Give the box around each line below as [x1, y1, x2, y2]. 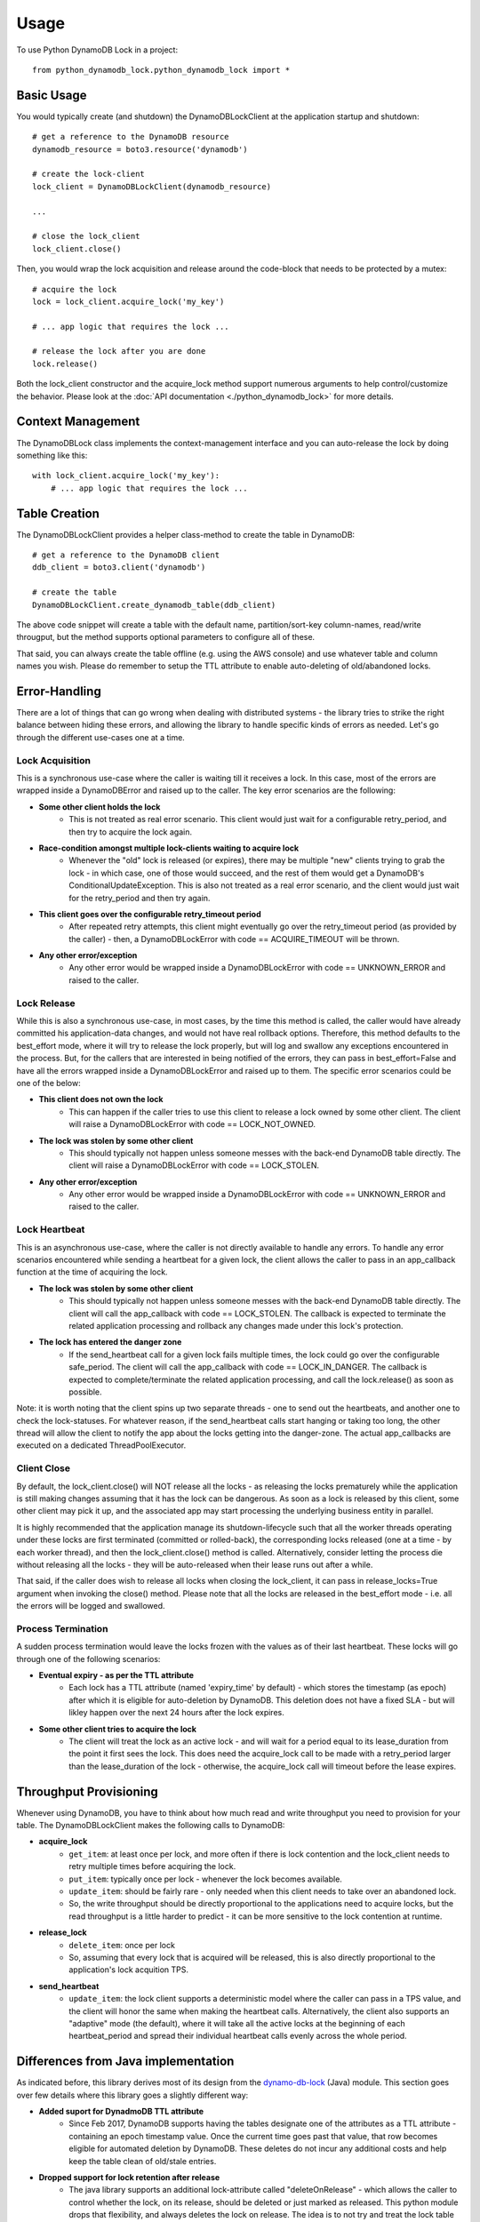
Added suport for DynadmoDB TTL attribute [38, 2106, 204, 2116]
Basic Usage [16, 87, 87, 102]
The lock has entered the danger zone [38, 1337, 182, 1347]
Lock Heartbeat [16, 1223, 85, 1235]
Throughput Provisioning [16, 1784, 159, 1799]
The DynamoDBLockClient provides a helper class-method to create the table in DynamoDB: [16, 529, 356, 540]
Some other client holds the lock [38, 801, 161, 812]
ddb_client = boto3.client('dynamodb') [32, 563, 206, 572]
